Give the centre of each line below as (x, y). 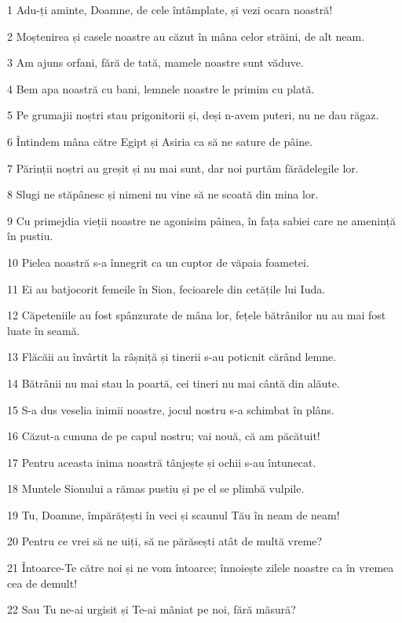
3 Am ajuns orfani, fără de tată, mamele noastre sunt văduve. (155, 62)
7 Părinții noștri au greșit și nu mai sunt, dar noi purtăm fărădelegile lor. (183, 168)
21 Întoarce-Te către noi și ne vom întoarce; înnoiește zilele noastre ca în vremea (201, 568)
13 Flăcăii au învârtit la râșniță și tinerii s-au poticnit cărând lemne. (172, 357)
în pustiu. (30, 236)
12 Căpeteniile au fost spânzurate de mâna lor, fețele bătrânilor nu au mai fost (197, 315)
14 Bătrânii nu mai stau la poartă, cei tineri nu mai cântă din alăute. (174, 383)
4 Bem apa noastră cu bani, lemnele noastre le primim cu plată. (161, 88)
